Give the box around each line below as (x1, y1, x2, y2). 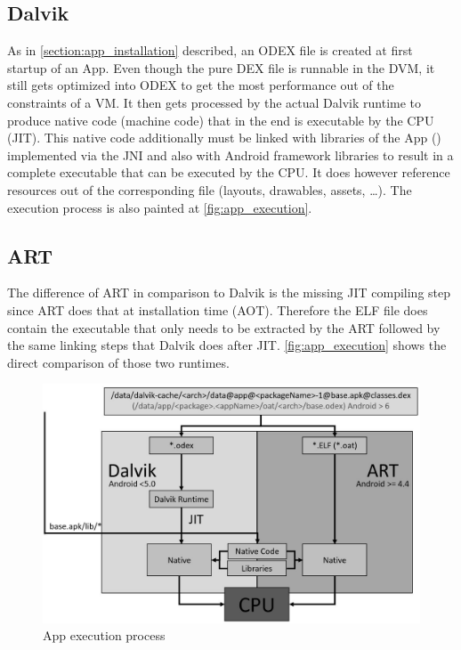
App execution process (43, 626, 166, 645)
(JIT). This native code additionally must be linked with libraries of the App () (7, 128, 441, 147)
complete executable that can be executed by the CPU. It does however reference (7, 163, 450, 182)
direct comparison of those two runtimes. (7, 353, 230, 371)
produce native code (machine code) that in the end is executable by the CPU (7, 110, 434, 129)
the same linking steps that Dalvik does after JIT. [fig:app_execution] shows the (7, 336, 447, 354)
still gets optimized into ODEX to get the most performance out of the (7, 76, 394, 94)
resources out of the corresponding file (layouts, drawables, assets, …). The (7, 180, 412, 199)
